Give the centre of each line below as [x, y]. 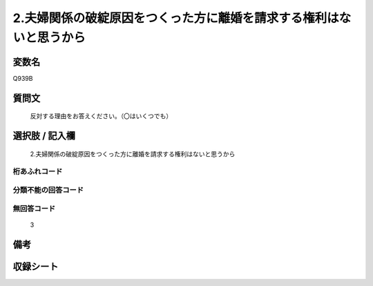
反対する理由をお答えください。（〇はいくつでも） [101, 116]
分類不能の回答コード [48, 190]
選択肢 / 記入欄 [44, 136]
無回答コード [34, 209]
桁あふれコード [38, 171]
